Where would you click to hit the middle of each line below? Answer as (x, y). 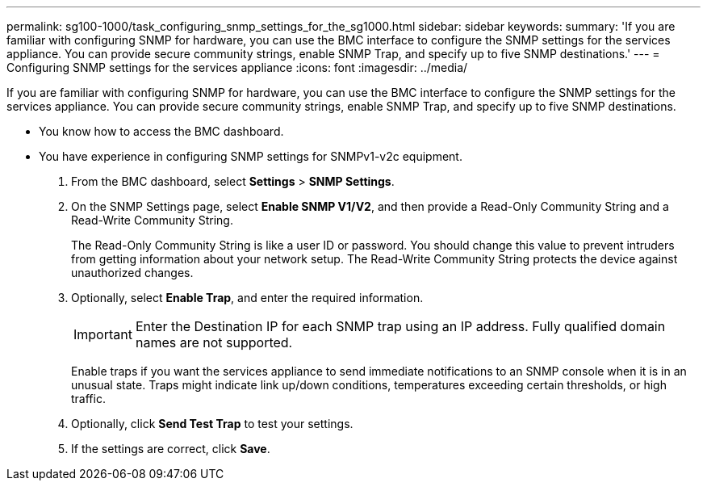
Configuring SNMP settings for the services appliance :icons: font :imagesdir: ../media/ (237, 67)
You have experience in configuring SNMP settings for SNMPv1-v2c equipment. (251, 156)
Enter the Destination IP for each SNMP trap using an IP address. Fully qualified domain (400, 326)
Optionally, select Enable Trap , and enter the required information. (247, 298)
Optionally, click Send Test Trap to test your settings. (212, 424)
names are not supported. (214, 342)
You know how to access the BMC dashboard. (161, 131)
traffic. (88, 399)
